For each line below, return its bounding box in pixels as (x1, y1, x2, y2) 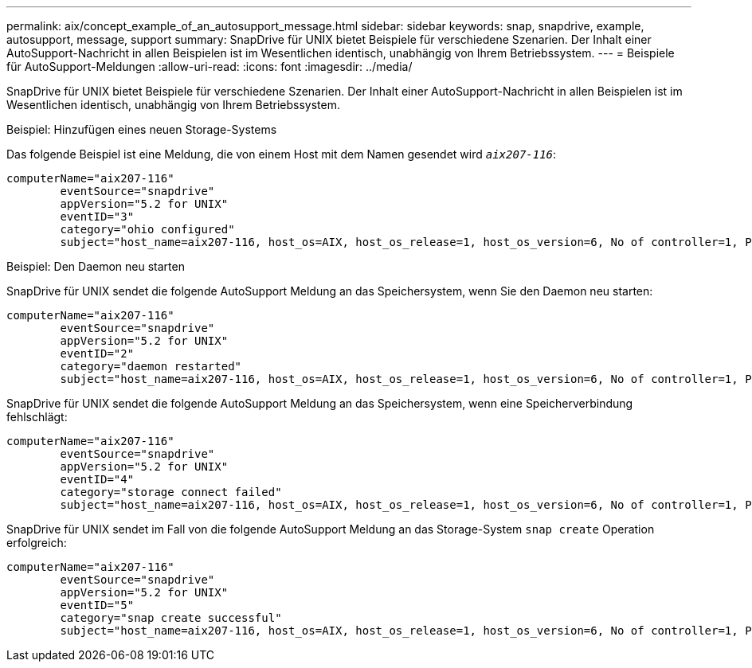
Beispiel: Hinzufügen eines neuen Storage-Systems (6, 123, 277, 136)
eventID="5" (60, 599, 135, 611)
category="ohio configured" (60, 223, 235, 236)
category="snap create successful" (60, 611, 282, 624)
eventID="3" (60, 210, 135, 223)
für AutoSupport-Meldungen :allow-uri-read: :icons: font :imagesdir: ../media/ (6, 60, 413, 73)
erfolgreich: (6, 536, 67, 549)
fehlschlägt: (6, 410, 68, 424)
